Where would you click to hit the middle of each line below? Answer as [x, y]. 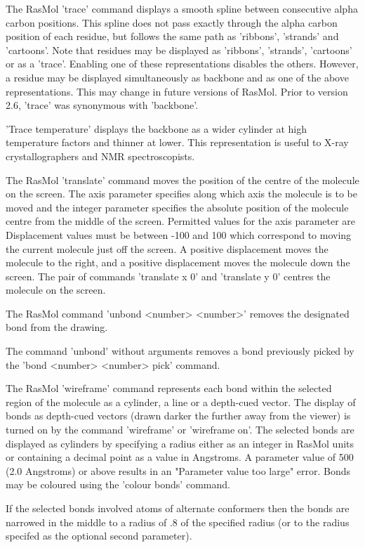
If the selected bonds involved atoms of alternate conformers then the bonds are [178, 508]
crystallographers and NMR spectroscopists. [100, 156]
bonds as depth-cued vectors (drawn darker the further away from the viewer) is [178, 416]
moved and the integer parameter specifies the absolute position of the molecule [177, 207]
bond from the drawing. [57, 327]
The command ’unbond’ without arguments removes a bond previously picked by [180, 351]
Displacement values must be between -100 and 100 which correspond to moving [179, 234]
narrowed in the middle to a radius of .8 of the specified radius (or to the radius [178, 522]
